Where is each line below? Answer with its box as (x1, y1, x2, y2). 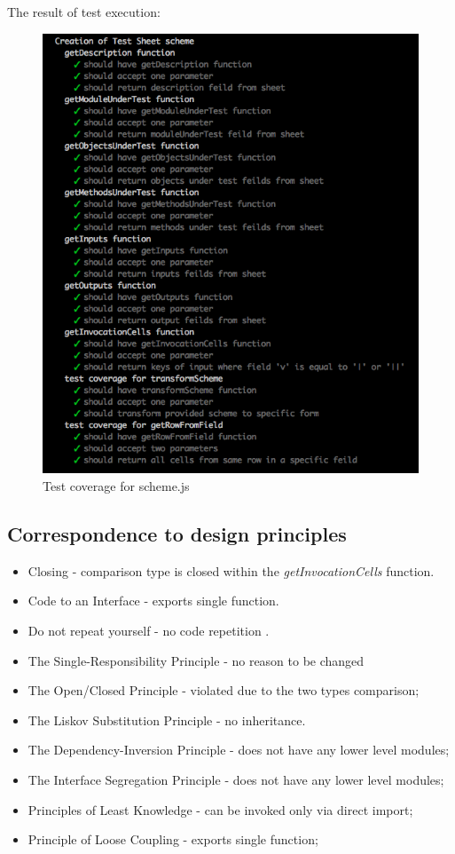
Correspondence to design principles (7, 519, 347, 547)
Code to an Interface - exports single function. (27, 591, 279, 610)
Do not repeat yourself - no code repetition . (27, 621, 270, 639)
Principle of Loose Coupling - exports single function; (27, 830, 318, 849)
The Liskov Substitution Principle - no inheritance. (27, 710, 306, 729)
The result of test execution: (7, 3, 161, 20)
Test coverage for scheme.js (43, 477, 190, 494)
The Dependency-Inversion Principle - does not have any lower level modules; (27, 740, 450, 759)
